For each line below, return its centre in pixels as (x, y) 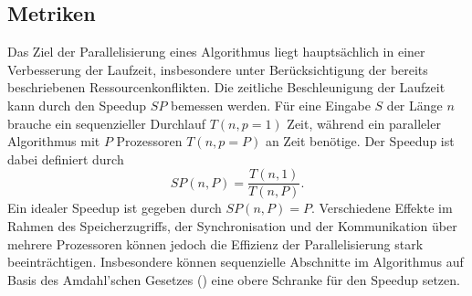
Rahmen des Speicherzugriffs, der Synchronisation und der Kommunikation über (232, 226)
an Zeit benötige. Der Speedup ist (360, 141)
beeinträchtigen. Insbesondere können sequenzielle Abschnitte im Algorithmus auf (236, 262)
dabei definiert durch (66, 159)
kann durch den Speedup (77, 105)
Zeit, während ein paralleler (364, 123)
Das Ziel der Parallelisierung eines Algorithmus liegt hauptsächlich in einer (216, 52)
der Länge (414, 105)
